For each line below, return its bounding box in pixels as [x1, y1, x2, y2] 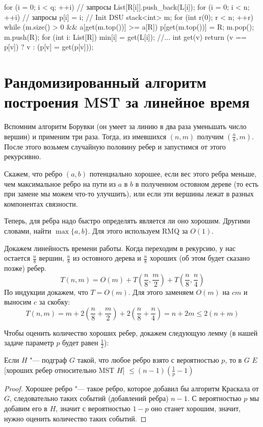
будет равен [62, 337, 98, 348]
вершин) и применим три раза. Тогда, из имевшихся [4, 131, 167, 141]
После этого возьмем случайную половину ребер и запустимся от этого [4, 141, 226, 152]
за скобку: [39, 296, 70, 307]
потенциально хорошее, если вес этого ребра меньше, [89, 168, 256, 179]
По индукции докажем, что [4, 286, 88, 297]
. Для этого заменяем [128, 286, 194, 297]
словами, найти [4, 225, 51, 236]
